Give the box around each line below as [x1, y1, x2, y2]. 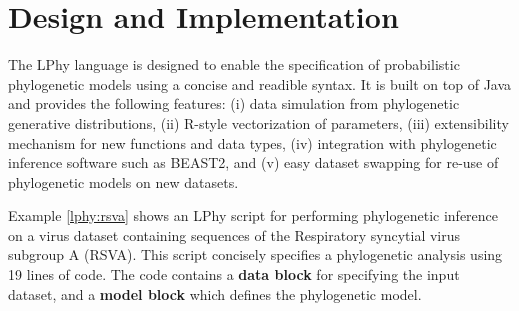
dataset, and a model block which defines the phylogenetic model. [8, 283, 422, 304]
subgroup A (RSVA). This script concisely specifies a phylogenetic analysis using [8, 244, 503, 265]
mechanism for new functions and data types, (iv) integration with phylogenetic [8, 132, 497, 153]
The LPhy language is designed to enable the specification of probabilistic [8, 54, 460, 75]
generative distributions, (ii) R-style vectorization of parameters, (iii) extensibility [8, 112, 509, 133]
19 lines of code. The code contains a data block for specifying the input [8, 264, 460, 285]
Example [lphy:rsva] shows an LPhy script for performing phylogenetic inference [8, 205, 499, 226]
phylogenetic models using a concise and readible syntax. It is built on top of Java [8, 73, 512, 94]
